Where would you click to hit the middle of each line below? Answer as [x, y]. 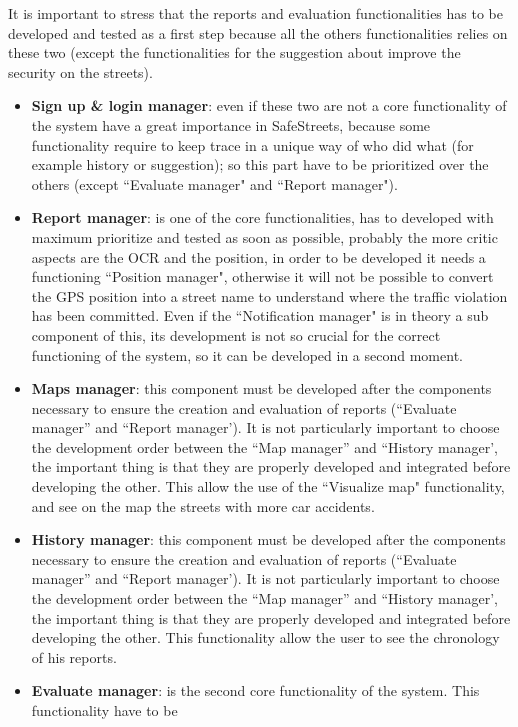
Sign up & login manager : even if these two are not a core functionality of [269, 105]
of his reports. [74, 656]
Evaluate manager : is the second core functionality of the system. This [255, 690]
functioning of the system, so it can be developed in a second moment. [247, 354]
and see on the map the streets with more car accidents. [203, 505]
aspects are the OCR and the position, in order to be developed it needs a [258, 256]
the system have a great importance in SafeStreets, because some [231, 124]
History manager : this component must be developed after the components [268, 539]
